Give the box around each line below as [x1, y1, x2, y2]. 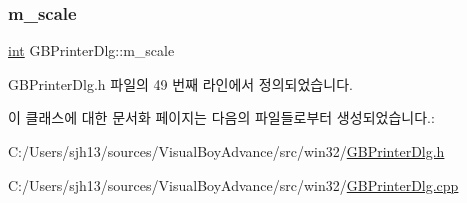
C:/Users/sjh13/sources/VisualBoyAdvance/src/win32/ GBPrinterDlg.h [8, 141, 445, 161]
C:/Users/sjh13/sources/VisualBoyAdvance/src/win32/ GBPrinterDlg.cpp [8, 174, 459, 195]
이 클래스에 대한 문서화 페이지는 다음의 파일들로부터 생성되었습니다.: [8, 107, 435, 128]
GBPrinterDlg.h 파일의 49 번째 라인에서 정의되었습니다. [8, 73, 353, 94]
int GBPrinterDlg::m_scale [8, 40, 175, 61]
